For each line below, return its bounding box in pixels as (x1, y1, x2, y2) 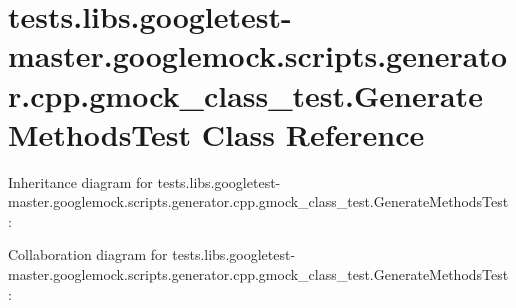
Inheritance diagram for (8, 171, 153, 192)
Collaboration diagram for (8, 244, 168, 265)
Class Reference (201, 113, 425, 154)
